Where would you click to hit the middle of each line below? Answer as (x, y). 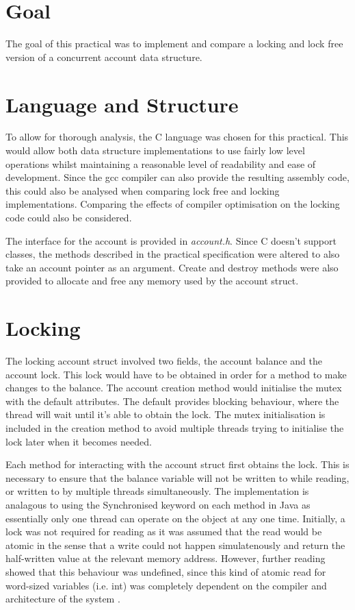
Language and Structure (122, 104)
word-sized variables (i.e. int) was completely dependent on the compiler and (166, 585)
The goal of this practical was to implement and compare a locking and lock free (174, 44)
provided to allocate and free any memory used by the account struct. (152, 281)
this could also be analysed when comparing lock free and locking (143, 190)
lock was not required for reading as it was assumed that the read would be (164, 532)
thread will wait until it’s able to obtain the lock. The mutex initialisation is (166, 414)
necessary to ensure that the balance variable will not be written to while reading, (177, 477)
